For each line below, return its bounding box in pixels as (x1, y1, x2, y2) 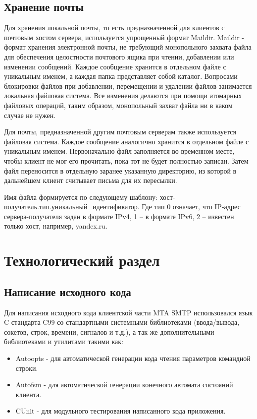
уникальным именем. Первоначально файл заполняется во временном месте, (4, 146, 235, 156)
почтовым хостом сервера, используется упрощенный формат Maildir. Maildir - (4, 32, 244, 42)
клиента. (15, 389, 42, 399)
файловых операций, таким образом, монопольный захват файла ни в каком (4, 100, 233, 110)
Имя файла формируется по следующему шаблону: (4, 191, 157, 202)
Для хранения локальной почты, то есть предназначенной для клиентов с (4, 22, 225, 33)
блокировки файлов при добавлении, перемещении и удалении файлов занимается (4, 80, 252, 91)
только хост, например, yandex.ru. (4, 221, 107, 231)
